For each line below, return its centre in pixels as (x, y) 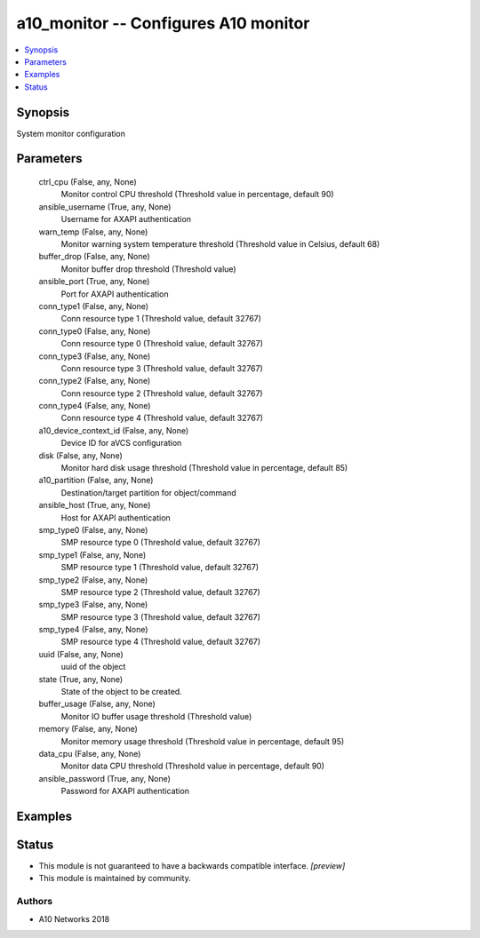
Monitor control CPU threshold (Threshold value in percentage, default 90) (197, 195)
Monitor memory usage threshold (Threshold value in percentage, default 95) (203, 741)
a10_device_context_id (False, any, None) (114, 430)
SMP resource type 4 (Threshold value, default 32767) (161, 642)
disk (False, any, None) (81, 455)
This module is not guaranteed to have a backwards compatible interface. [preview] (192, 866)
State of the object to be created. (121, 692)
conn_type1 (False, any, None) (94, 306)
